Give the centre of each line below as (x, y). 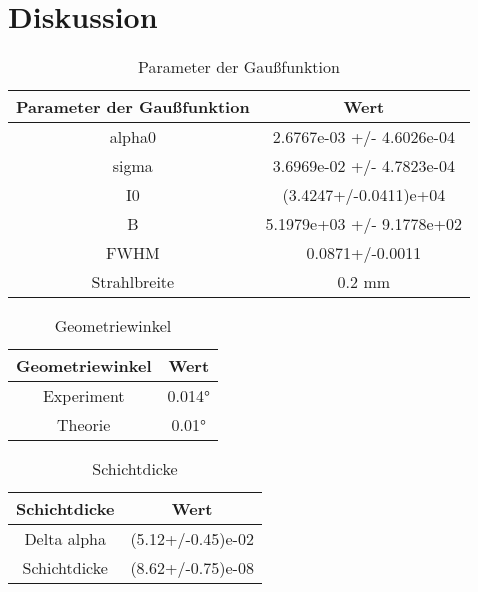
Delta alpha (65, 539)
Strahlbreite (133, 282)
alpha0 (132, 137)
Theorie (84, 425)
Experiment (83, 396)
